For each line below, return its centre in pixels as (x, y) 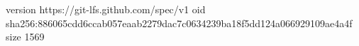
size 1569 (25, 37)
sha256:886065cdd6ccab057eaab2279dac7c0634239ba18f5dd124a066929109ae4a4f (179, 23)
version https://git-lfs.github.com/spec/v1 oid (106, 9)
